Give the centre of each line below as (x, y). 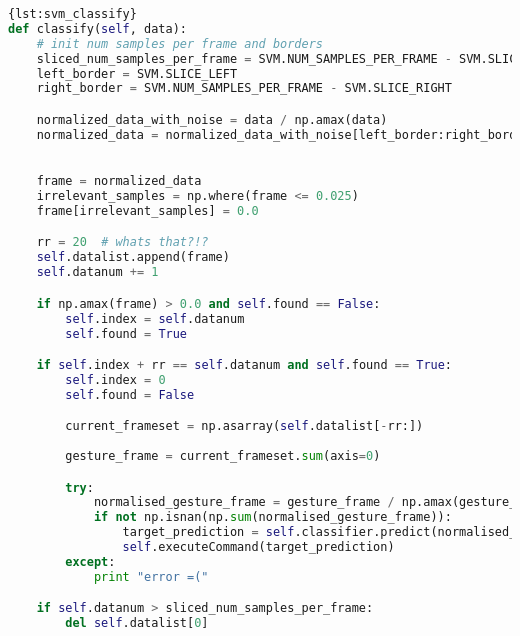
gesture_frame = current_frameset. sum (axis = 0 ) (223, 456)
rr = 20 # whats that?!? (122, 242)
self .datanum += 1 (97, 272)
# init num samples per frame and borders (179, 43)
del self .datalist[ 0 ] (137, 623)
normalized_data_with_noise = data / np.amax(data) (212, 119)
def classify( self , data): (97, 28)
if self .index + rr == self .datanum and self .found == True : (244, 365)
